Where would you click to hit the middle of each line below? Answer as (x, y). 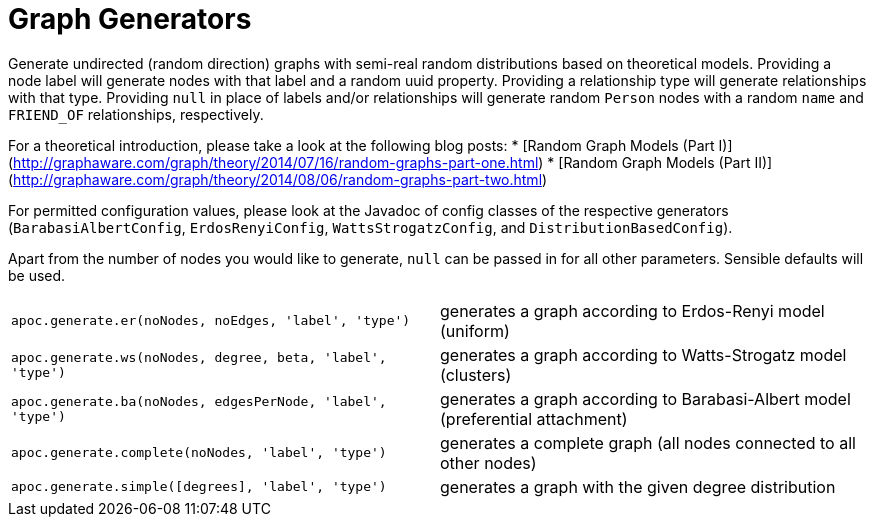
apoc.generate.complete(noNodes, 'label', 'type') (199, 453)
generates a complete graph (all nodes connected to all (648, 442)
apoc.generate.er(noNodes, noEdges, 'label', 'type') (211, 321)
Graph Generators (130, 19)
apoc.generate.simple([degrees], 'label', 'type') (199, 487)
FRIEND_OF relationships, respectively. (136, 114)
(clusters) (476, 374)
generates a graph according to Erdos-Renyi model (632, 310)
